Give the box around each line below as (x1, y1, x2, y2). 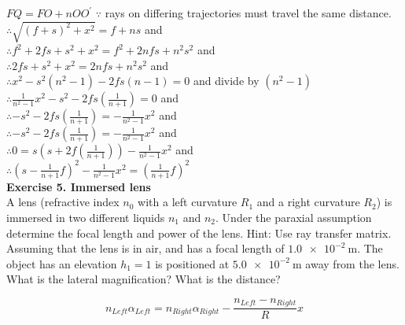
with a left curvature (138, 194, 237, 210)
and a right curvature (256, 194, 360, 210)
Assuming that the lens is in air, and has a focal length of (6, 240, 285, 257)
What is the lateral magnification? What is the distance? (6, 271, 281, 287)
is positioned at (155, 255, 230, 271)
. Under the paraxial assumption (215, 209, 372, 226)
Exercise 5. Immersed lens (6, 178, 151, 194)
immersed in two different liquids (6, 209, 165, 226)
